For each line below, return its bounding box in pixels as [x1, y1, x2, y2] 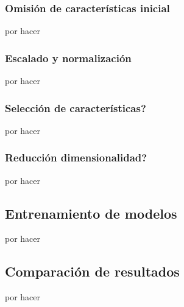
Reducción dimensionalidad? [5, 150, 147, 165]
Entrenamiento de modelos [5, 203, 177, 222]
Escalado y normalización [5, 50, 132, 65]
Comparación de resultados [5, 262, 180, 281]
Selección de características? [5, 100, 146, 115]
